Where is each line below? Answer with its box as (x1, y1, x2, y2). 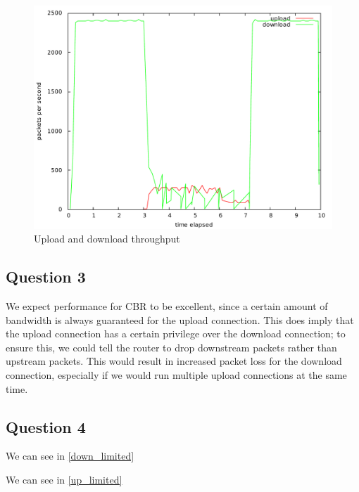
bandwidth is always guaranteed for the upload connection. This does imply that (6, 312, 354, 327)
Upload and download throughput (34, 231, 180, 246)
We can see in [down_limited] (6, 448, 134, 463)
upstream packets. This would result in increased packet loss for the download (6, 354, 342, 368)
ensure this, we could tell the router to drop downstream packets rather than (6, 339, 337, 354)
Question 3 (6, 266, 86, 287)
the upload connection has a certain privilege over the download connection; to (6, 326, 346, 341)
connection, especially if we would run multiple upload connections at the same (6, 367, 347, 382)
